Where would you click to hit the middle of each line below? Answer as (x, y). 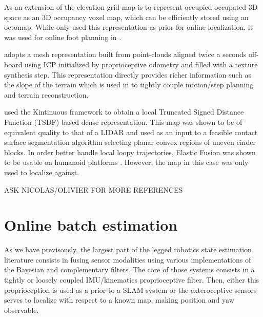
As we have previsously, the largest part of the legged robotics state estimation (128, 249)
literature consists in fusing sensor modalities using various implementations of (128, 259)
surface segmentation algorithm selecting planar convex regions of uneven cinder (130, 142)
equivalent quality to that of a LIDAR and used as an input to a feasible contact (131, 132)
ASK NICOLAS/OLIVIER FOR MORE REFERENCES (94, 189)
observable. (22, 310)
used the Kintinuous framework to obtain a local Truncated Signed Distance (124, 112)
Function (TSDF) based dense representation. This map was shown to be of (123, 122)
